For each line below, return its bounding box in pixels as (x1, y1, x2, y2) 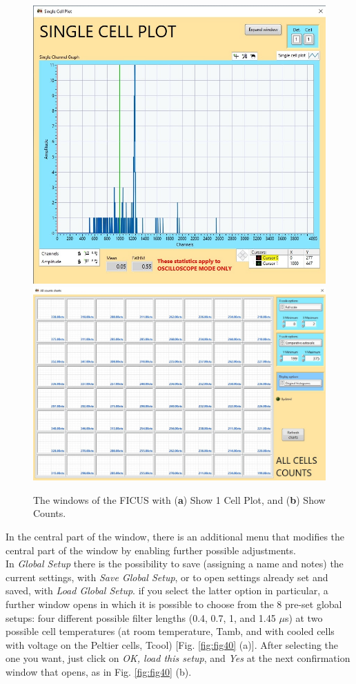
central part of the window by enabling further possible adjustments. (6, 543, 296, 557)
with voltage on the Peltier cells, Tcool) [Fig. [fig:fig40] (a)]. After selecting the (6, 637, 339, 652)
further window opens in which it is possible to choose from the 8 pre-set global (6, 596, 342, 611)
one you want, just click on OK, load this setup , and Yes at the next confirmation (6, 651, 350, 665)
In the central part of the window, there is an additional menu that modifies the (6, 529, 345, 543)
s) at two (284, 610, 323, 625)
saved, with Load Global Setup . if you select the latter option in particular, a (6, 583, 328, 598)
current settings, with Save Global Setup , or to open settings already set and (6, 569, 328, 584)
